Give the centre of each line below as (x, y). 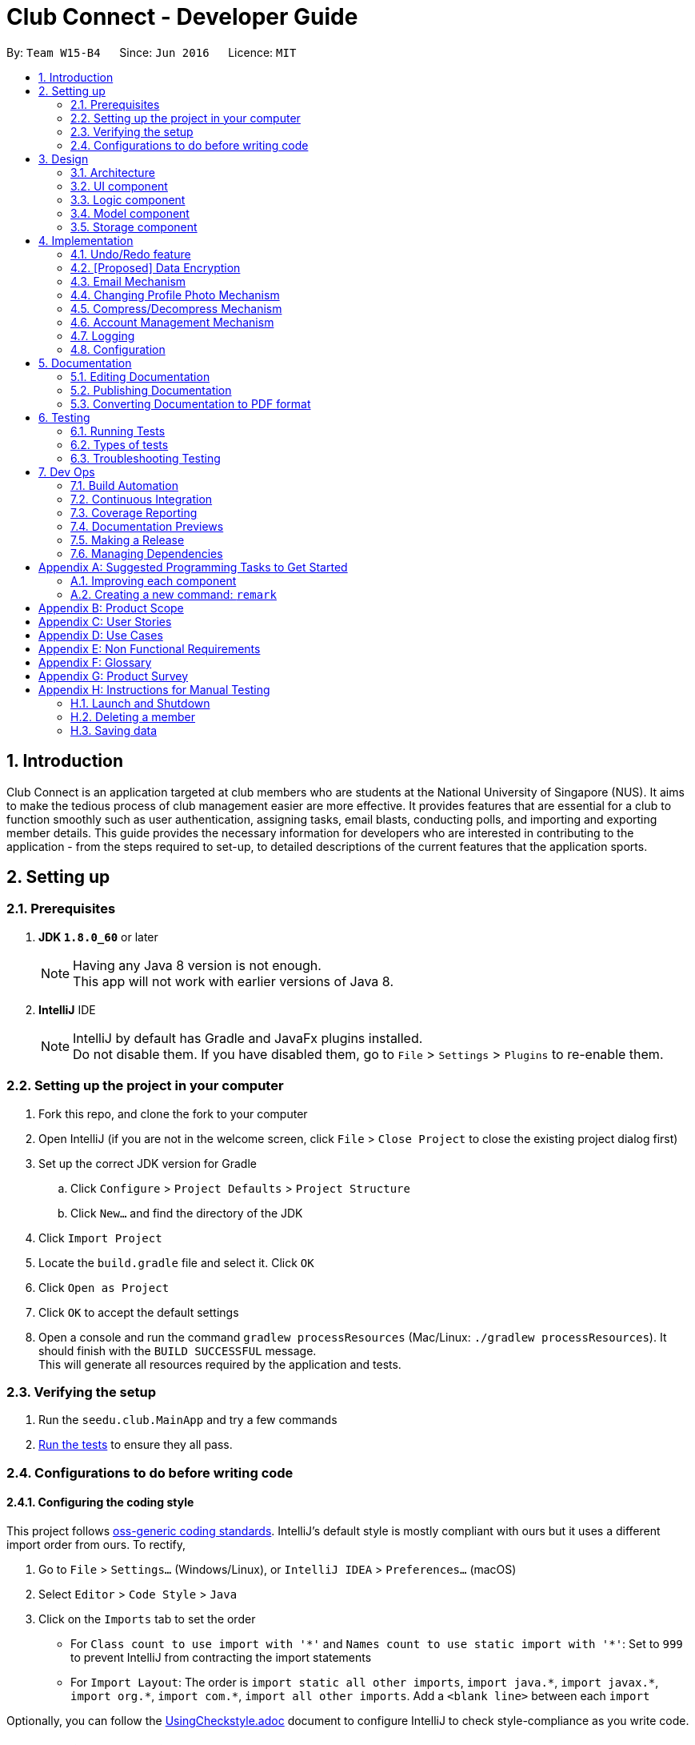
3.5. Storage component (134, 227)
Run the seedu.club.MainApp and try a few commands (188, 1420)
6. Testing (64, 417)
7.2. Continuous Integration (142, 499)
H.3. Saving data (114, 730)
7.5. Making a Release (128, 540)
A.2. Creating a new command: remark (174, 594)
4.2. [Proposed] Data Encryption (156, 267)
